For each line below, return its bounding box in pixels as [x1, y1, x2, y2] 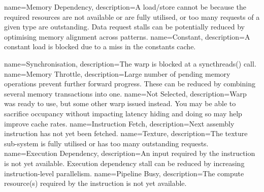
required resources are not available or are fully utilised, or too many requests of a [4, 11, 260, 22]
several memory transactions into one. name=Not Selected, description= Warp [4, 88, 247, 99]
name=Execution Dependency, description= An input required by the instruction [4, 148, 255, 158]
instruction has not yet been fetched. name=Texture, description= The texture [4, 128, 248, 139]
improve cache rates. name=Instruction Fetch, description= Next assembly [4, 118, 235, 129]
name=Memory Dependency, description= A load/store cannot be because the [4, 2, 246, 12]
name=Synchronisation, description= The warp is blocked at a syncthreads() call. [4, 58, 256, 69]
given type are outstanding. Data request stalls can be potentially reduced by [4, 21, 245, 32]
